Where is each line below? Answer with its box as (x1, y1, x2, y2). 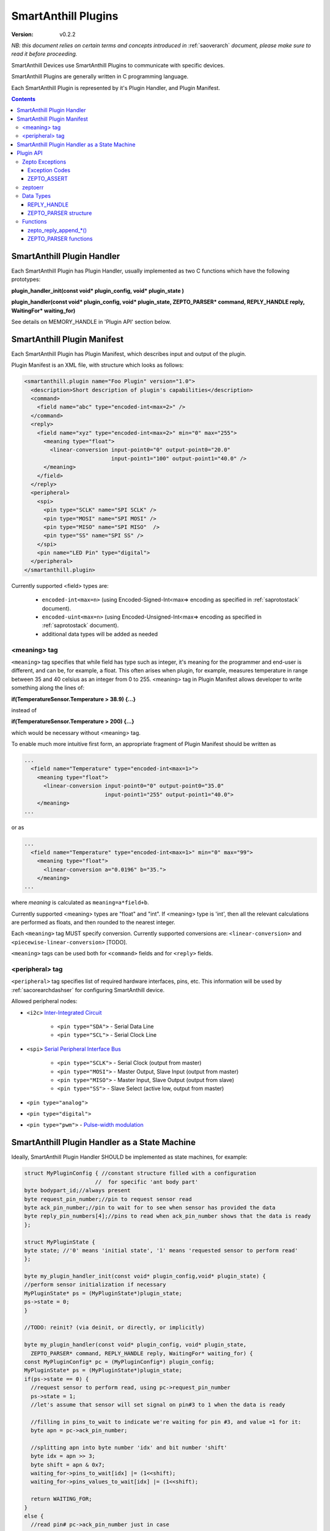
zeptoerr (22, 184, 44, 191)
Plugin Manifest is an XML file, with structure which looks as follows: (11, 361, 184, 369)
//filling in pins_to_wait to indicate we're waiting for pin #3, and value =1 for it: (31, 1418, 302, 1425)
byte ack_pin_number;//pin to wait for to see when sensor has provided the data (24, 1204, 276, 1211)
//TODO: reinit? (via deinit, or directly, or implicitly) (24, 1324, 205, 1331)
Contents (11, 95, 36, 102)
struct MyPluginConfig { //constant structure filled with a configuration (24, 1170, 257, 1177)
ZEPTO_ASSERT (28, 175, 68, 182)
